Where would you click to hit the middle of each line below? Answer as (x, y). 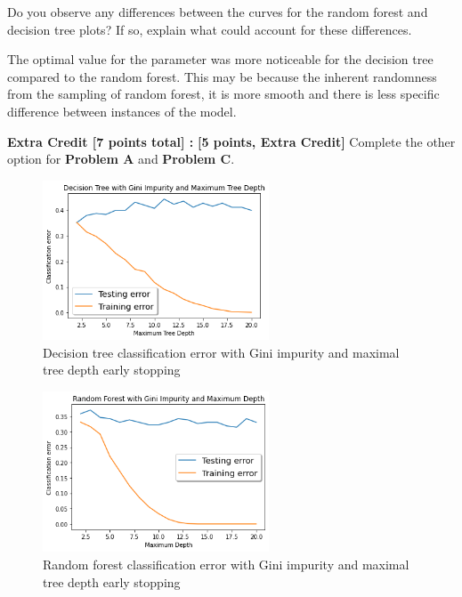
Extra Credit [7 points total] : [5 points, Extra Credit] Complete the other (231, 141)
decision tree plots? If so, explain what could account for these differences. (210, 29)
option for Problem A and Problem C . (121, 159)
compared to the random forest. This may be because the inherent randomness (222, 76)
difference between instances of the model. (122, 111)
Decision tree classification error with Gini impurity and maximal (221, 352)
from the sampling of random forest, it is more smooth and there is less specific (223, 94)
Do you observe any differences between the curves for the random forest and (218, 12)
